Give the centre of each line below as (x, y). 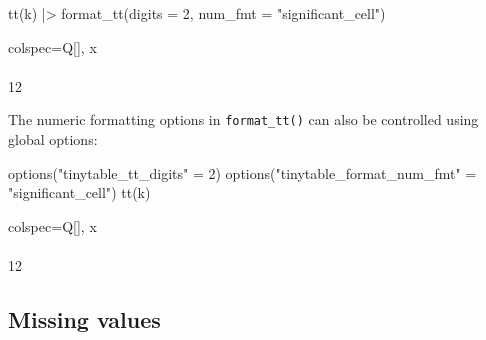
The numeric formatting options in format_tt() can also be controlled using (243, 119)
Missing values (84, 318)
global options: (53, 139)
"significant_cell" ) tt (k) (79, 192)
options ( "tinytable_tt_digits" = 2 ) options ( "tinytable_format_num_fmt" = (242, 172)
